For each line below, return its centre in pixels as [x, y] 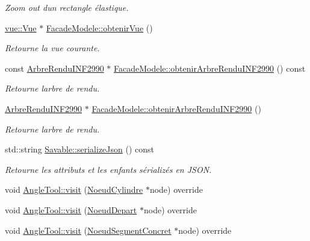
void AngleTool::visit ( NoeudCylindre [74, 189]
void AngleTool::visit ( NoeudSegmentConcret [88, 230]
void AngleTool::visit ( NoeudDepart [71, 209]
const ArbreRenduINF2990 [54, 68]
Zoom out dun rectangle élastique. [67, 7]
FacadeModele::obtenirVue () [99, 27]
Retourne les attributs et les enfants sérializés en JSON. [108, 169]
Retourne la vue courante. [52, 48]
